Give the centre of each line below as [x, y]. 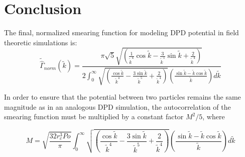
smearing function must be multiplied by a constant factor [94, 116]
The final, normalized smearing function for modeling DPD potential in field [121, 32]
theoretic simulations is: [41, 42]
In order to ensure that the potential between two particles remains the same [122, 97]
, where [214, 116]
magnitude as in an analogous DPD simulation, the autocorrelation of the [117, 106]
